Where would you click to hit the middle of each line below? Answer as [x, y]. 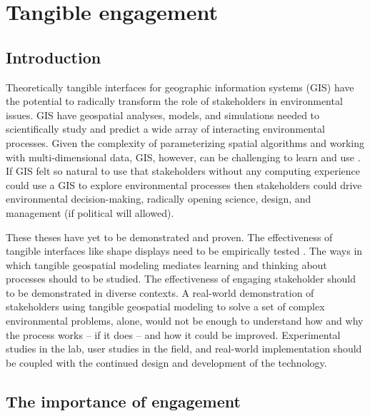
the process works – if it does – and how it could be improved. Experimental [173, 334]
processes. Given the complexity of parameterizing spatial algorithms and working [185, 142]
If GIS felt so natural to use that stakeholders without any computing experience [183, 171]
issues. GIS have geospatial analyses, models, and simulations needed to [163, 115]
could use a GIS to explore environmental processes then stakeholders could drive [184, 184]
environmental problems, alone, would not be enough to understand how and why [185, 321]
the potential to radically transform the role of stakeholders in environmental [174, 101]
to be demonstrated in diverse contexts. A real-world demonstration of [160, 292]
